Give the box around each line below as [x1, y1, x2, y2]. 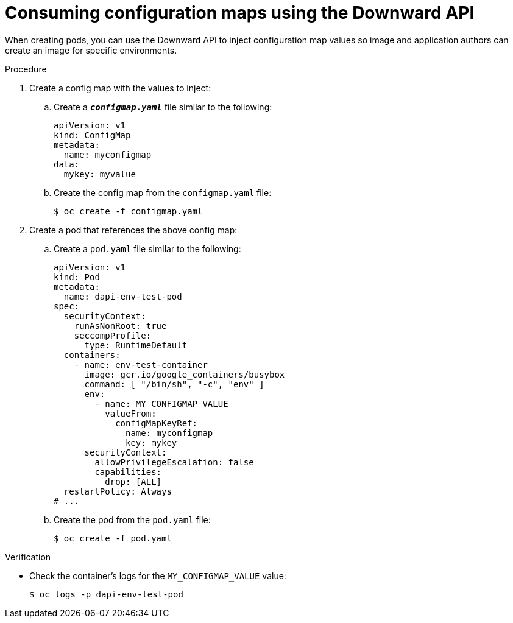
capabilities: [94, 466, 162, 477]
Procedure [5, 63, 47, 74]
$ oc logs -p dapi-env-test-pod [29, 589, 183, 599]
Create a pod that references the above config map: [29, 224, 238, 235]
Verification [5, 551, 51, 562]
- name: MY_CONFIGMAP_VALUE [94, 398, 228, 409]
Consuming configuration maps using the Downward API [5, 2, 475, 23]
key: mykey [126, 437, 177, 448]
